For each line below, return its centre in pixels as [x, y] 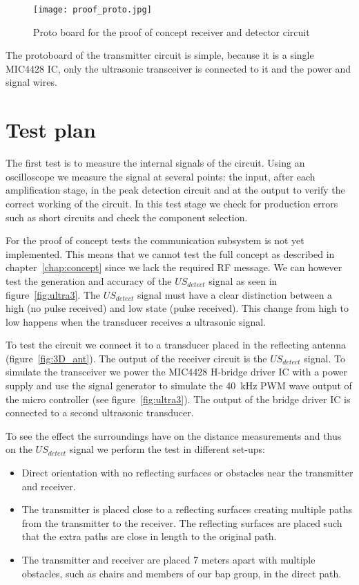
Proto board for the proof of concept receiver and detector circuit [172, 31]
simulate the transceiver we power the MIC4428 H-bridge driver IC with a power [177, 372]
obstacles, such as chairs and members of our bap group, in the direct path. [182, 573]
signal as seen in [243, 280]
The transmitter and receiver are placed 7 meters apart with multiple [168, 559]
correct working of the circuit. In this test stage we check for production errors [172, 203]
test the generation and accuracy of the [89, 280]
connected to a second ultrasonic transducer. [100, 412]
